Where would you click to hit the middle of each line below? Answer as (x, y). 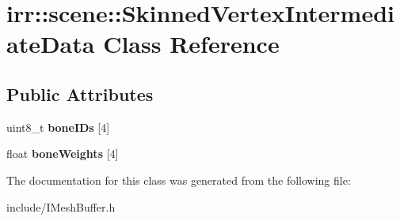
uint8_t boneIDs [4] (58, 127)
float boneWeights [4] (63, 154)
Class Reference (191, 44)
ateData (51, 44)
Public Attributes (80, 94)
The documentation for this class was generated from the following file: (179, 180)
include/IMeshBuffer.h (61, 206)
